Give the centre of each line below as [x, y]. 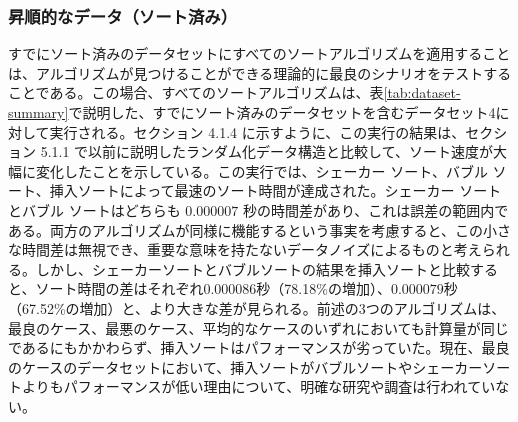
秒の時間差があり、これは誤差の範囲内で [375, 209]
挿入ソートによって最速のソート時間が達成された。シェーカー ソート [275, 190]
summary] [38, 112]
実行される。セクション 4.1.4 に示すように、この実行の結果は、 [257, 131]
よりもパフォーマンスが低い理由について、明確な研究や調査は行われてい [258, 386]
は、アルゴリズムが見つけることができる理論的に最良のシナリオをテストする [260, 72]
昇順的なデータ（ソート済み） [123, 15]
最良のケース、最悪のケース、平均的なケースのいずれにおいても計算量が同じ [258, 327]
